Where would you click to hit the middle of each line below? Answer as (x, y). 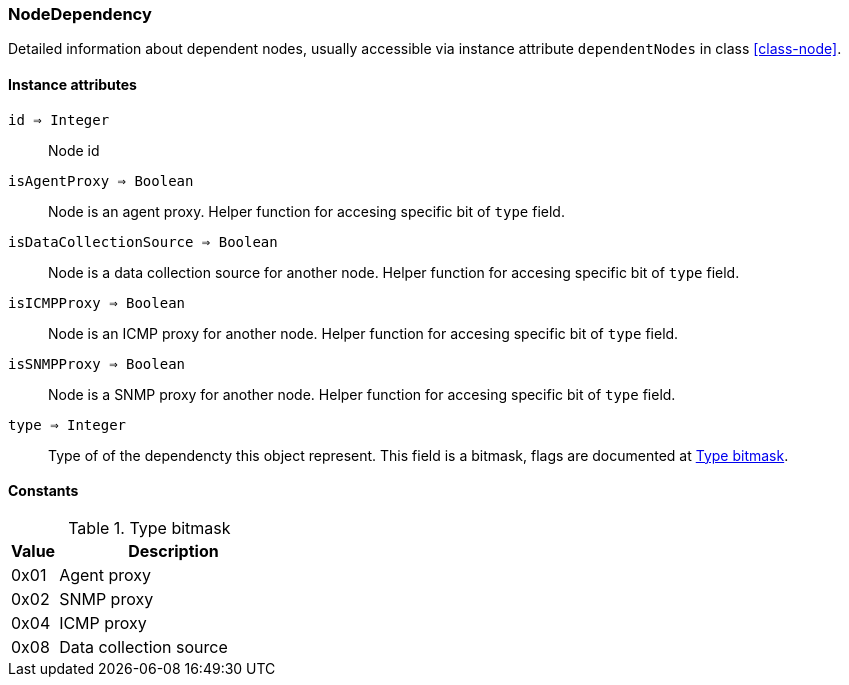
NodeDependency (80, 14)
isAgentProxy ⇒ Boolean (101, 180)
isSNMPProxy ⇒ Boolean (97, 363)
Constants (43, 491)
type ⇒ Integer (67, 424)
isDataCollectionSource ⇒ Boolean (143, 241)
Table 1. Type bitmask (149, 527)
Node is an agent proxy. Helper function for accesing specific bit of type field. (306, 211)
